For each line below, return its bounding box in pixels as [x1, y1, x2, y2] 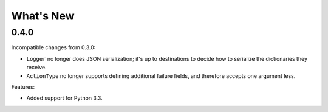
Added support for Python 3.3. [26, 94, 103, 102]
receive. [26, 64, 47, 71]
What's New [11, 9, 75, 23]
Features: [11, 83, 35, 91]
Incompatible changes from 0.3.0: [11, 44, 96, 51]
